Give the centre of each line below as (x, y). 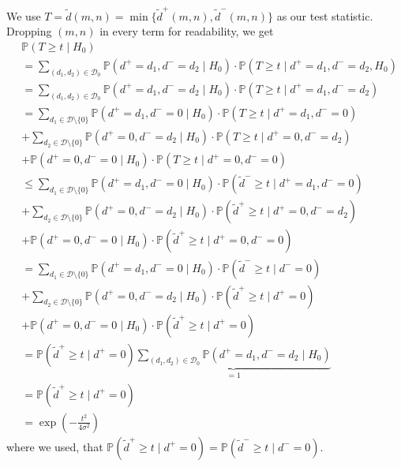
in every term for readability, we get (187, 31)
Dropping (29, 31)
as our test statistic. (325, 15)
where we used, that (55, 446)
